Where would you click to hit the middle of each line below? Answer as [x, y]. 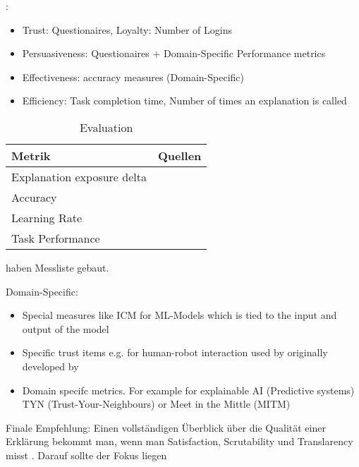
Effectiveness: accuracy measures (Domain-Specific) [133, 77]
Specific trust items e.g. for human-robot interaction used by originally [175, 352]
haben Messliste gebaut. [57, 267]
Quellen [179, 155]
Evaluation [106, 127]
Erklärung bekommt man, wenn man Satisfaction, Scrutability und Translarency [179, 441]
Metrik [31, 155]
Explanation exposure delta [79, 176]
